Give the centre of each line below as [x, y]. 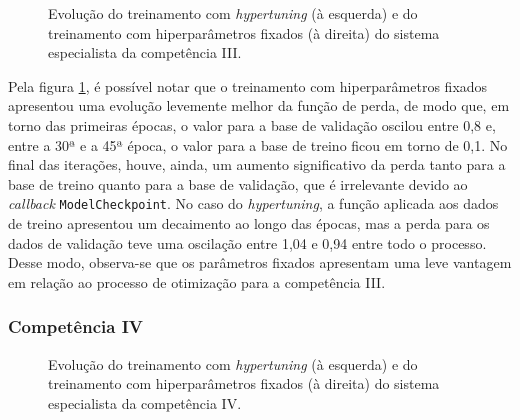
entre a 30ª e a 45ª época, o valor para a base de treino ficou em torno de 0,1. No [258, 144]
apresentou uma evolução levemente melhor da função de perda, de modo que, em [259, 105]
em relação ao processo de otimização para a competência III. [197, 281]
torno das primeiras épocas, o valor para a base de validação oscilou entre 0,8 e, [252, 124]
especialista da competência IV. [145, 402]
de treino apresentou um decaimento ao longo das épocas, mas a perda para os [249, 223]
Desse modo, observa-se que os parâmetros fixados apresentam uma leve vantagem [260, 262]
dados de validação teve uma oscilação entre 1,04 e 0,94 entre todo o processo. [247, 242]
